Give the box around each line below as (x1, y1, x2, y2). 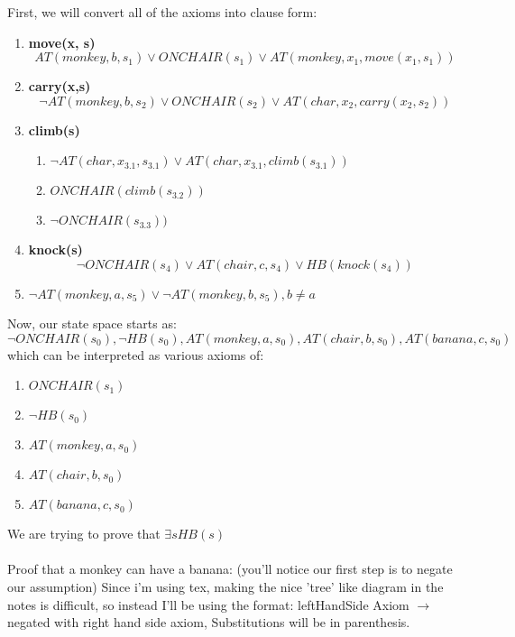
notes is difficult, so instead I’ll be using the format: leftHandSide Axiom (7, 595, 409, 614)
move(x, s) (28, 32, 96, 51)
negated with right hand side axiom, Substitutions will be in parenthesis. (7, 613, 410, 632)
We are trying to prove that (7, 524, 161, 543)
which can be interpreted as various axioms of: (7, 345, 264, 364)
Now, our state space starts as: (7, 313, 177, 332)
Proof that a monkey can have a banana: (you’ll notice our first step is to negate (7, 559, 453, 578)
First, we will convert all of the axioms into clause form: (7, 3, 317, 21)
